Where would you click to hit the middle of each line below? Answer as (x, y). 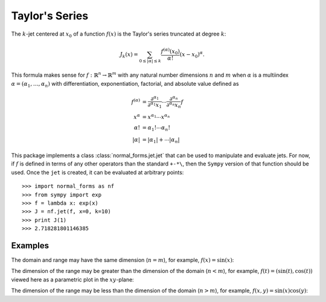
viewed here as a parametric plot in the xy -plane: (72, 279)
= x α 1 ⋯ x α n (156, 116)
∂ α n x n (174, 105)
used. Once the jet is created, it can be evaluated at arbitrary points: (97, 172)
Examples (30, 246)
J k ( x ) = (129, 55)
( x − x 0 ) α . (192, 55)
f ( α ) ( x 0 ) (171, 51)
